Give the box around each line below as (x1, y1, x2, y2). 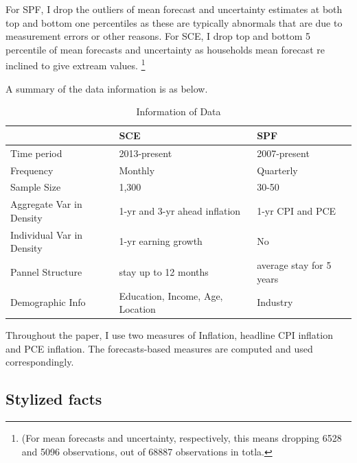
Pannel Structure (10, 264, 82, 278)
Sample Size (10, 180, 61, 194)
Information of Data (136, 104, 221, 119)
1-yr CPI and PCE (257, 203, 336, 217)
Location (119, 302, 156, 316)
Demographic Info (10, 295, 86, 309)
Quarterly (257, 163, 298, 177)
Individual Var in (10, 227, 83, 241)
